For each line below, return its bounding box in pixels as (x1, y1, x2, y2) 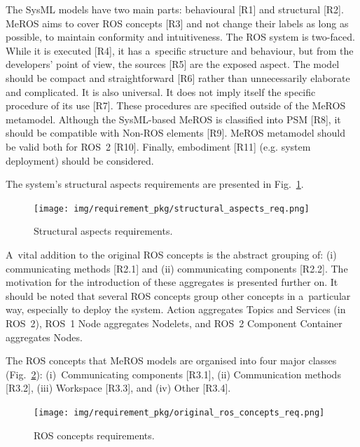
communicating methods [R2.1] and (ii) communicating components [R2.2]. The (6, 261, 348, 275)
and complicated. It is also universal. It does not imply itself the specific (6, 84, 316, 99)
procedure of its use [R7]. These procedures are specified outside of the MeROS (6, 98, 346, 113)
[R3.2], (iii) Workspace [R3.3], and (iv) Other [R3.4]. (6, 380, 231, 395)
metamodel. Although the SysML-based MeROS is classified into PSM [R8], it (6, 111, 341, 126)
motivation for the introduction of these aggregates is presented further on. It (6, 275, 338, 289)
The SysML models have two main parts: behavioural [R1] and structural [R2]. (6, 2, 344, 16)
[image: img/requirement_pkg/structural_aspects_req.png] (34, 203, 310, 214)
